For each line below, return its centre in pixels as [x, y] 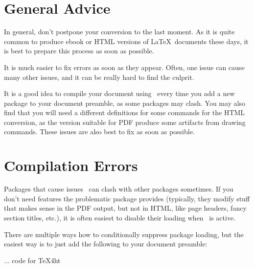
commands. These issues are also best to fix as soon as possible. [99, 132]
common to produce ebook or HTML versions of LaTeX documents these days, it [126, 41]
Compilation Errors [71, 165]
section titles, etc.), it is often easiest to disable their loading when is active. [120, 217]
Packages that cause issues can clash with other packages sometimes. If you [119, 189]
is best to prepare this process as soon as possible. [79, 51]
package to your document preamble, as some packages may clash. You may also [125, 103]
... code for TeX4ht [32, 260]
